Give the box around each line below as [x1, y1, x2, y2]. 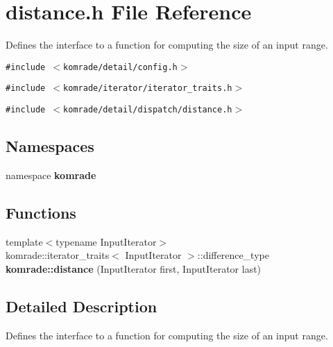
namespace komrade [6, 167, 96, 182]
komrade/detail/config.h [63, 62, 178, 72]
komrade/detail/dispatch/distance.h [63, 105, 232, 115]
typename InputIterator [55, 234, 157, 248]
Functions [6, 201, 76, 223]
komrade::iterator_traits [6, 248, 110, 262]
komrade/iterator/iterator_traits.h [63, 83, 232, 94]
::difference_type [197, 248, 269, 262]
